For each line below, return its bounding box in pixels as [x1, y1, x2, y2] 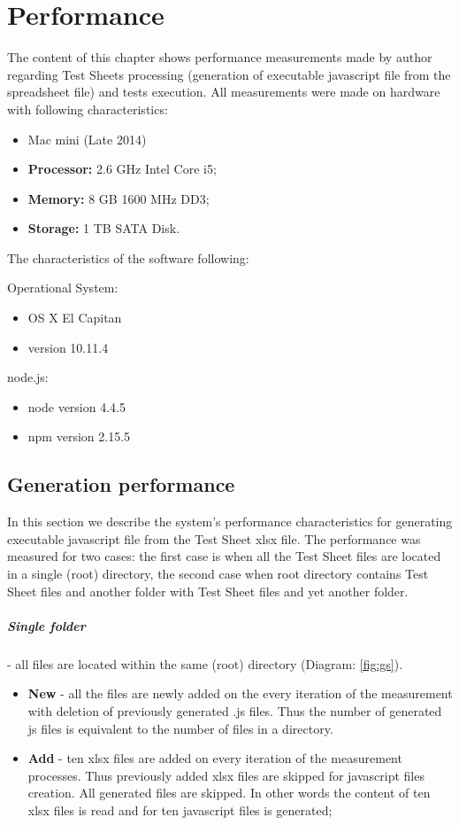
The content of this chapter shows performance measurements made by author [7, 48, 432, 66]
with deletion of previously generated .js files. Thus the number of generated [27, 701, 442, 720]
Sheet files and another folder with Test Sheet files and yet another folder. [7, 581, 409, 600]
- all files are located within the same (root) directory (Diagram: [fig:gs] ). [7, 654, 403, 673]
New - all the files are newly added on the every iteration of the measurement [27, 684, 453, 703]
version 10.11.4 [27, 338, 109, 356]
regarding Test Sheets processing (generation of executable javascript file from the [7, 65, 451, 83]
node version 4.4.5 [27, 397, 126, 416]
